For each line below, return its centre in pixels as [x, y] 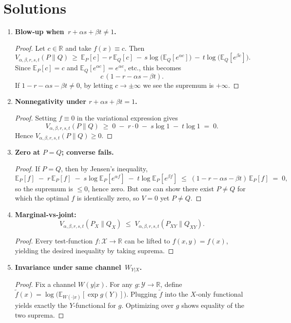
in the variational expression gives [127, 117]
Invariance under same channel [68, 267]
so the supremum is [44, 188]
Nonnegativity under [50, 101]
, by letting [96, 85]
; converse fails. [88, 152]
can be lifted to [147, 241]
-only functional [220, 293]
